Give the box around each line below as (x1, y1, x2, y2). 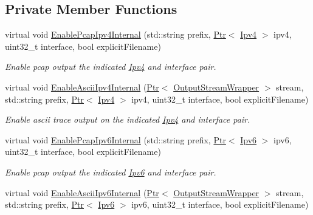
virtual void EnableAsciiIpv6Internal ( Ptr (5, 186, 159, 199)
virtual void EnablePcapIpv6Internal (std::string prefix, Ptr (5, 133, 226, 146)
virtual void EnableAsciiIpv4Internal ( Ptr (5, 80, 159, 93)
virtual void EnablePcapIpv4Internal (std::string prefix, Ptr (5, 28, 226, 41)
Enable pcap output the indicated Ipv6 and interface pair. (5, 165, 216, 178)
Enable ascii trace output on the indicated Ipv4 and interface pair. (5, 113, 250, 126)
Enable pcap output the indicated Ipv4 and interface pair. (5, 60, 216, 73)
